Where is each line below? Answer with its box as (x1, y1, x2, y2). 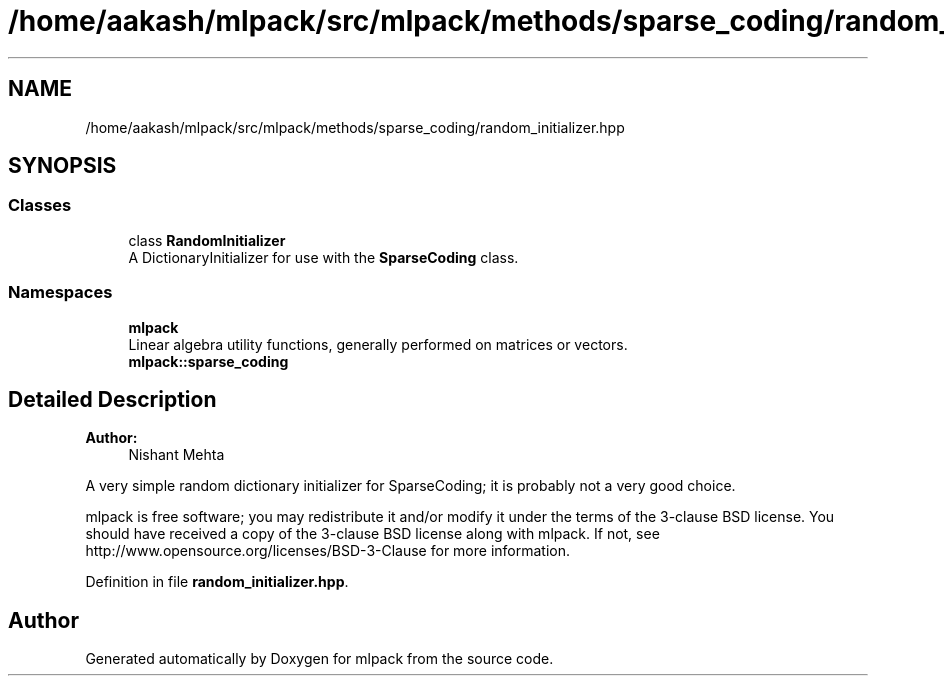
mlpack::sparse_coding (128, 352, 289, 370)
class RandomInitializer (128, 231, 286, 249)
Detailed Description (8, 386, 217, 412)
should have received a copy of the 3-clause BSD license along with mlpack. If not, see (85, 525, 660, 543)
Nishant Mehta (128, 446, 225, 464)
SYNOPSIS (8, 153, 117, 179)
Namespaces (8, 282, 113, 303)
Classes (8, 195, 72, 216)
